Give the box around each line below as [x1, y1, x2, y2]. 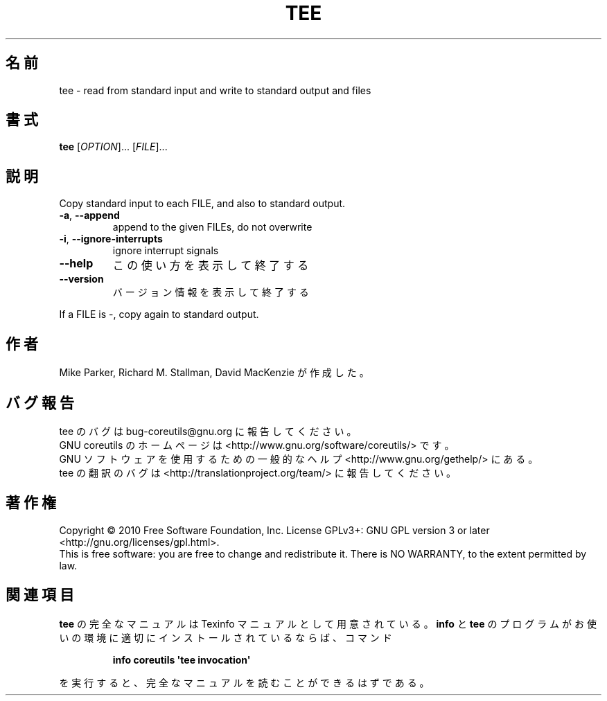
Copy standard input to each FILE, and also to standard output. [59, 197, 346, 210]
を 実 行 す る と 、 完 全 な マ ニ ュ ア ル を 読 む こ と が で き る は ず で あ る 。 [59, 676, 430, 689]
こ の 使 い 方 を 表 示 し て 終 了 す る [112, 258, 309, 273]
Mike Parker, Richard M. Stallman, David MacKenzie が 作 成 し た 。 [59, 366, 369, 379]
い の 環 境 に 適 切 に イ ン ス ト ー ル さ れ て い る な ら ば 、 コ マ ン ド [59, 631, 392, 644]
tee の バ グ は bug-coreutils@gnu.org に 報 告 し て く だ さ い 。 [59, 425, 357, 437]
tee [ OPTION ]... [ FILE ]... [59, 141, 168, 153]
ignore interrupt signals [112, 245, 219, 257]
